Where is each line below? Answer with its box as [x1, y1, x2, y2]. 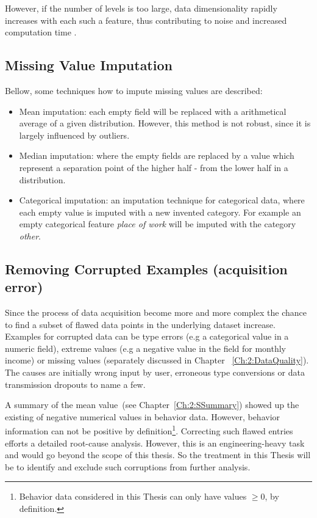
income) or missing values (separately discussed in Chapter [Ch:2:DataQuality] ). [5, 354, 309, 367]
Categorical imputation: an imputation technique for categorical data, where [19, 194, 305, 206]
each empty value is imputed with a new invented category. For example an [19, 205, 301, 218]
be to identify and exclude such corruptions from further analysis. [5, 460, 251, 473]
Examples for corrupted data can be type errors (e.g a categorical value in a [5, 330, 289, 343]
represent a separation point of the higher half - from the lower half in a [19, 161, 288, 173]
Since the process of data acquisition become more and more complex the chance [5, 306, 307, 319]
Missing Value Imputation [5, 56, 173, 75]
